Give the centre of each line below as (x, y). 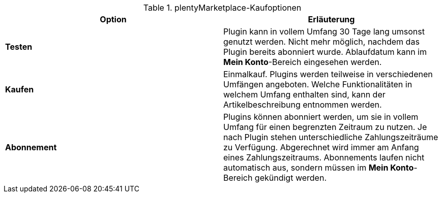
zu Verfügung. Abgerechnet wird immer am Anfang (321, 147)
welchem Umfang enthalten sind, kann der (304, 94)
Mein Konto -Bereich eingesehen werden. (303, 62)
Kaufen (20, 89)
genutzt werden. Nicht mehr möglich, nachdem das (321, 42)
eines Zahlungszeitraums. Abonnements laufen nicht (324, 157)
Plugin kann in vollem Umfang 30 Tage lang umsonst (324, 31)
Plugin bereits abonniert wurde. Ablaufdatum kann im (325, 52)
